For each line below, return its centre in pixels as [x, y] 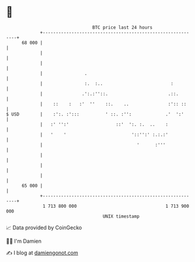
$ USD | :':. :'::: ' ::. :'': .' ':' [95, 114]
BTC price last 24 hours [123, 27]
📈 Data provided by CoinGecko [44, 228]
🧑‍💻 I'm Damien [24, 241]
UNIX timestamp [121, 216]
